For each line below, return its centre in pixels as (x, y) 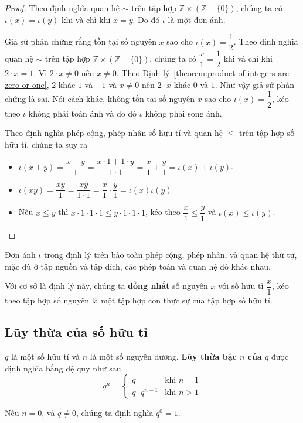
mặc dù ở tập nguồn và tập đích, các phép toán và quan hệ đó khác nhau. (138, 266)
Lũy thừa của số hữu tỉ (76, 332)
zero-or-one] (26, 84)
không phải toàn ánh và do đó (83, 113)
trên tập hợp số (267, 133)
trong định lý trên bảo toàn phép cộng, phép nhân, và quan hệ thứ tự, (171, 255)
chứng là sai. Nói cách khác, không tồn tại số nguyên (100, 98)
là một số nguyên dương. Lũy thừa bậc (163, 357)
